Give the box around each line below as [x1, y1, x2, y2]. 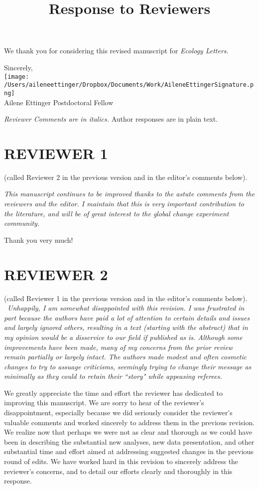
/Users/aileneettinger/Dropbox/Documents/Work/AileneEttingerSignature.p [4, 81, 254, 89]
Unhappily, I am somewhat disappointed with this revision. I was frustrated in [7, 303, 245, 313]
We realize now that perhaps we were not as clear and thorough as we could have [4, 427, 253, 437]
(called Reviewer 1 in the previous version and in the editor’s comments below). [4, 293, 248, 303]
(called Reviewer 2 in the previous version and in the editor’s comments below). [4, 171, 248, 182]
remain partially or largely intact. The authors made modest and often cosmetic [4, 351, 247, 362]
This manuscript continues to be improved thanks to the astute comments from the [4, 188, 255, 199]
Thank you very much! [4, 234, 73, 245]
